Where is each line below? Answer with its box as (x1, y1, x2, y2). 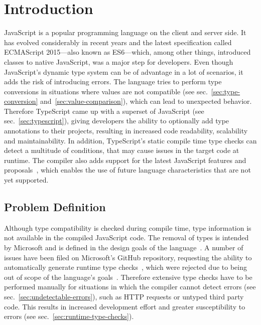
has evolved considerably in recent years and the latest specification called (4, 37, 232, 47)
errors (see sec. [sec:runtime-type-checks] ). (4, 311, 134, 321)
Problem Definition (4, 199, 106, 215)
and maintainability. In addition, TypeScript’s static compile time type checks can (4, 135, 257, 145)
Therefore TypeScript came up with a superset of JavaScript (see (4, 105, 204, 116)
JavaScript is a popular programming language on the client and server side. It (4, 27, 246, 38)
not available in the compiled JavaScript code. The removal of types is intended (4, 232, 249, 243)
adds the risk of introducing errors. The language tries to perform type (4, 76, 222, 87)
